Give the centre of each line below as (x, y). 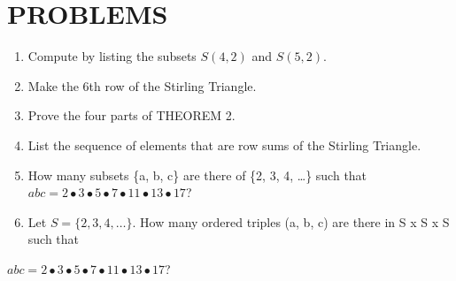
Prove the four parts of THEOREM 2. (131, 115)
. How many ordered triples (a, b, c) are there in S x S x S (291, 221)
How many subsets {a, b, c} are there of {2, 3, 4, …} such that (197, 175)
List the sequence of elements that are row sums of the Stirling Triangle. (224, 144)
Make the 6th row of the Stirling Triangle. (142, 85)
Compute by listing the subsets (112, 56)
